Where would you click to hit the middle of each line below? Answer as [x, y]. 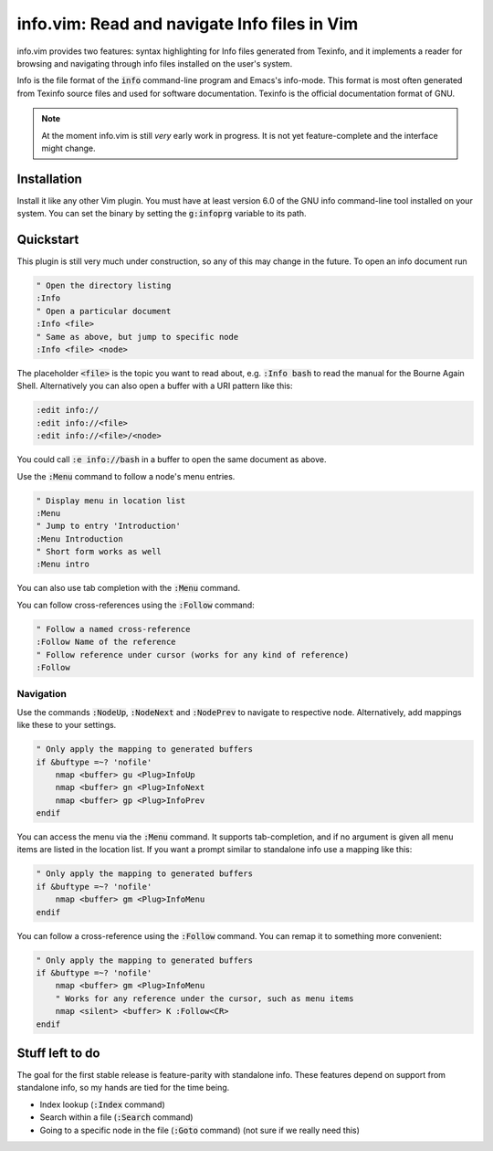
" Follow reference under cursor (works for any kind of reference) [193, 655]
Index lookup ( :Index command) [103, 1104]
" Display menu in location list [111, 501]
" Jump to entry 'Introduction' [109, 526]
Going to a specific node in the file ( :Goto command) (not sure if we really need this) [200, 1130]
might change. [68, 148]
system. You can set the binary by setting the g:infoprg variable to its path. [162, 214]
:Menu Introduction [79, 539]
